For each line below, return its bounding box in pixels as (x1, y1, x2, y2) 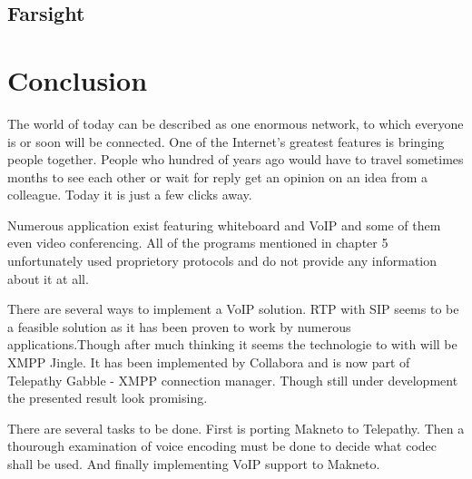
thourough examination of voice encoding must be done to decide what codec (7, 436, 438, 455)
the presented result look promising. (7, 388, 208, 407)
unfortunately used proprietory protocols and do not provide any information (7, 251, 438, 270)
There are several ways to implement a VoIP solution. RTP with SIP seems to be (7, 299, 459, 318)
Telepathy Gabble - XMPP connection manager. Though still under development (7, 370, 458, 389)
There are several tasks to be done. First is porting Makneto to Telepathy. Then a (7, 418, 465, 437)
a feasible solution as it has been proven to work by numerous (7, 317, 351, 336)
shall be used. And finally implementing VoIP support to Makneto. (7, 455, 380, 473)
